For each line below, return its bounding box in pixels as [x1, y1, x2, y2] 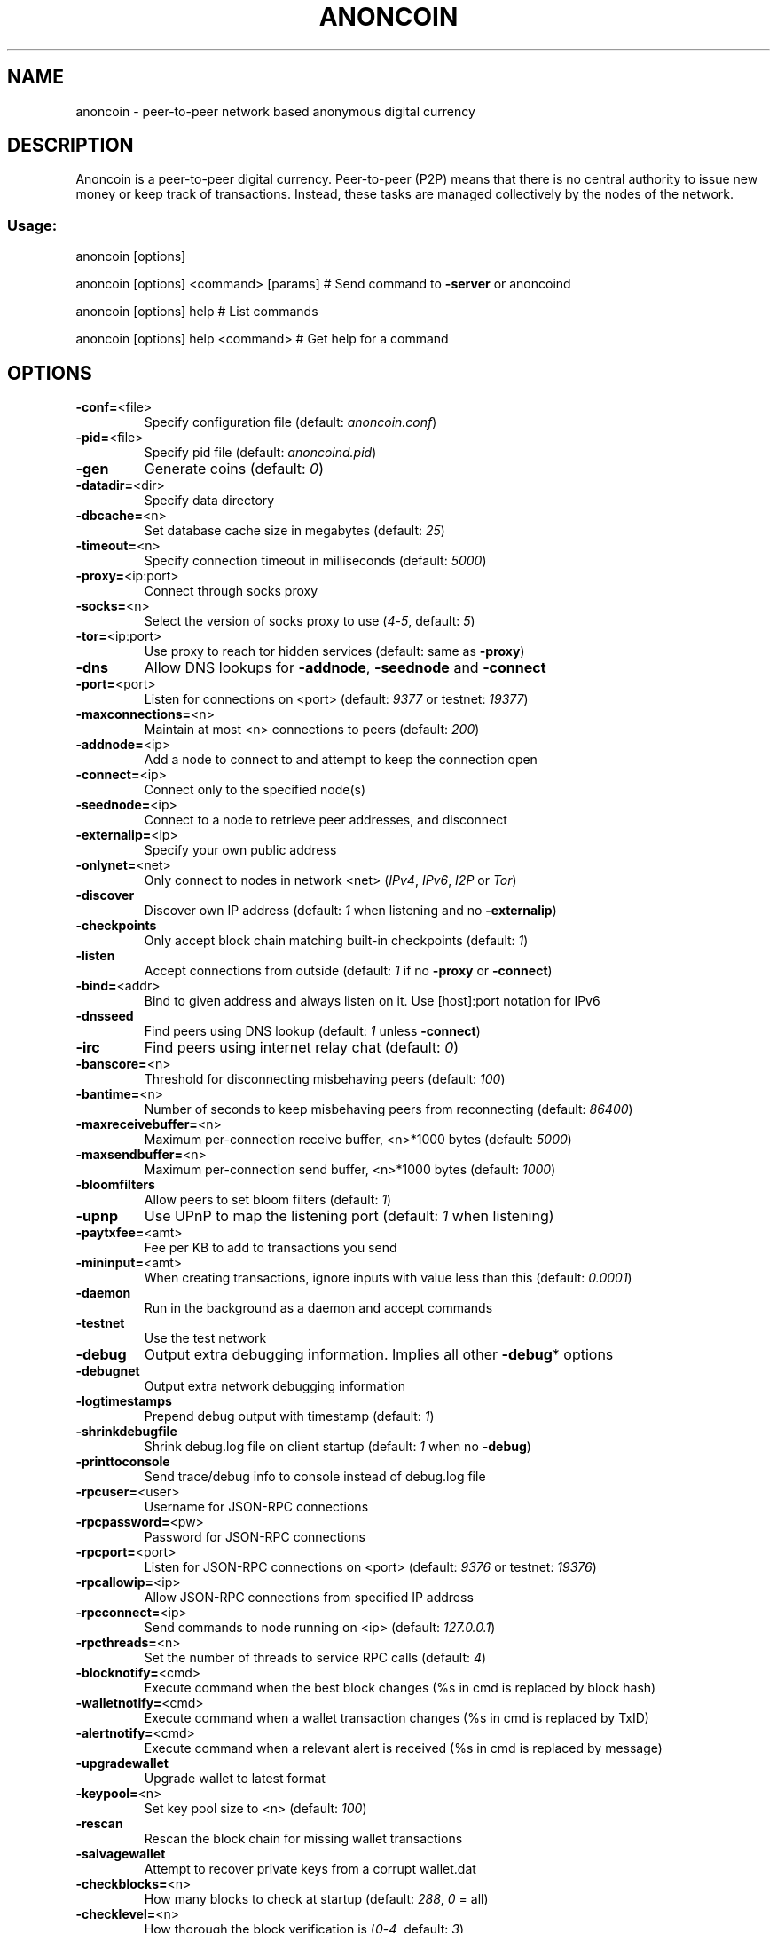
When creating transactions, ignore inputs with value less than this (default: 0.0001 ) [144, 1270, 632, 1286]
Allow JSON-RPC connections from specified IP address [144, 1590, 474, 1606]
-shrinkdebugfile [75, 1424, 177, 1440]
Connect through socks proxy [144, 583, 318, 599]
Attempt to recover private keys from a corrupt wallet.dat [144, 1861, 476, 1877]
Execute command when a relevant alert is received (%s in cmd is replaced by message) [144, 1740, 663, 1756]
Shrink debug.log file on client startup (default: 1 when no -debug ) [144, 1439, 531, 1455]
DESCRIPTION [7, 134, 134, 157]
